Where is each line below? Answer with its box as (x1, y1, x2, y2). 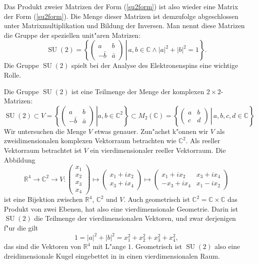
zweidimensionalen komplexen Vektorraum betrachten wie (4, 135, 177, 146)
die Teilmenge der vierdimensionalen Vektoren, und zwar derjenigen (34, 213, 236, 223)
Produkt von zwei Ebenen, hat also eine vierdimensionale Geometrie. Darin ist (4, 203, 238, 214)
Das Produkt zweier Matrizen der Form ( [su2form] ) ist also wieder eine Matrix (4, 1, 239, 11)
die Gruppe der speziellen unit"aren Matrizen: (4, 30, 141, 40)
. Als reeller (185, 135, 221, 146)
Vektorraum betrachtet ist (4, 145, 82, 155)
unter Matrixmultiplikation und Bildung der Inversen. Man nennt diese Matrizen (4, 20, 245, 31)
